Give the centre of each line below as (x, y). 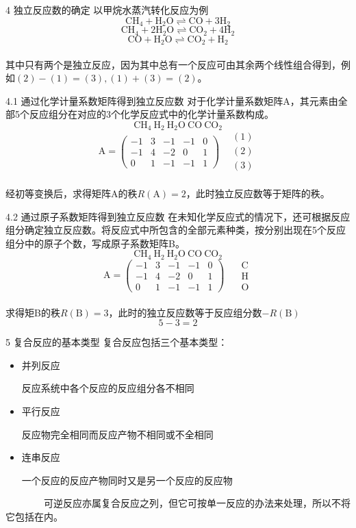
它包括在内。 (34, 516)
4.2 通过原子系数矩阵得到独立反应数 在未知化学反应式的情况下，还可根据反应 (178, 216)
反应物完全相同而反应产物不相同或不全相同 (117, 434)
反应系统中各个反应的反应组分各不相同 (108, 388)
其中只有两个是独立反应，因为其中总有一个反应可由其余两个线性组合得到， (173, 64)
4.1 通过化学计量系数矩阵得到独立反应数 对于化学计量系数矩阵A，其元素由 (172, 100)
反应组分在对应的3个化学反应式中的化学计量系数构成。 (151, 114)
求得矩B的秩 (33, 312)
